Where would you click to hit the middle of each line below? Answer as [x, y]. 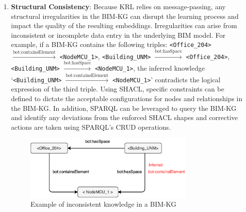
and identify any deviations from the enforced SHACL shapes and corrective [124, 117]
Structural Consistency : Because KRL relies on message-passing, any [118, 6]
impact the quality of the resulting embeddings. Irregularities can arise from [124, 25]
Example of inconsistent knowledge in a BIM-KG [103, 204]
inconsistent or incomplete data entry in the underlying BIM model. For [118, 35]
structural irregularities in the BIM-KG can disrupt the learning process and [125, 16]
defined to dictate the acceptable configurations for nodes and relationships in [127, 98]
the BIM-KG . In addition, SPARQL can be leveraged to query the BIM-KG [124, 108]
